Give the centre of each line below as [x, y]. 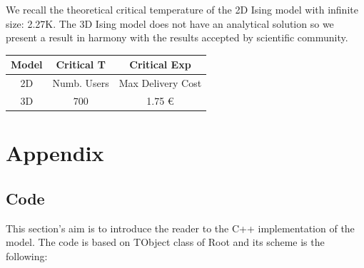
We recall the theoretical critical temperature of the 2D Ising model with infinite [182, 9]
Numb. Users [81, 83]
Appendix [55, 153]
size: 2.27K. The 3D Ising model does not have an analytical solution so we [170, 23]
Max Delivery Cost [160, 83]
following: [27, 256]
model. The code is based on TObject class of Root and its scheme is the [165, 242]
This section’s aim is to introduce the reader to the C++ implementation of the [180, 228]
